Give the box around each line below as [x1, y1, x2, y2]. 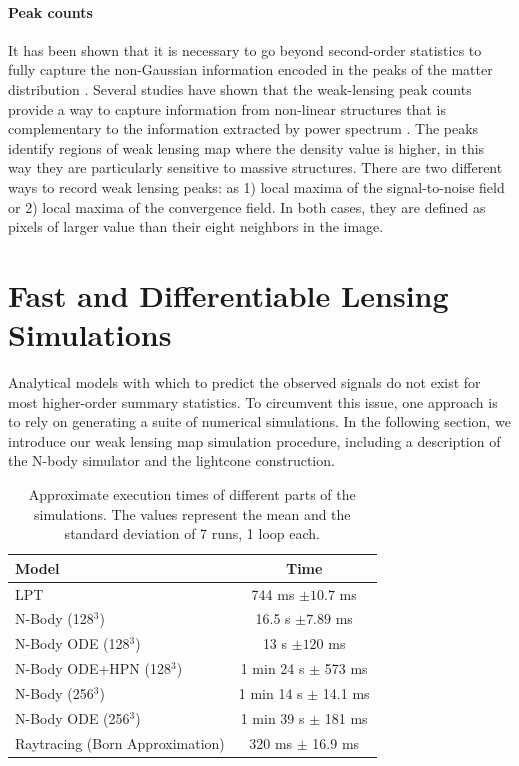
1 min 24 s [240, 658, 305, 679]
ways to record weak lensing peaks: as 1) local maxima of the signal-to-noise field [8, 176, 505, 197]
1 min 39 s [240, 707, 305, 728]
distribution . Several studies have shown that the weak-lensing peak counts [8, 78, 472, 99]
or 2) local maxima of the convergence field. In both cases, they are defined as [8, 196, 486, 217]
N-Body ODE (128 [15, 633, 130, 654]
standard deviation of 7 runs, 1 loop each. [64, 523, 320, 544]
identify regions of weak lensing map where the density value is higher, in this [8, 137, 485, 158]
